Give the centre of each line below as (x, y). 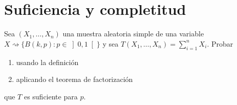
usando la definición (47, 62)
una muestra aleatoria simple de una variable (133, 34)
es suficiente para (51, 96)
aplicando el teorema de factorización (74, 79)
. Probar (220, 43)
